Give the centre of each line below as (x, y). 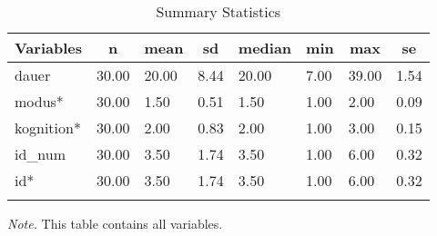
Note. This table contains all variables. (115, 223)
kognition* (48, 128)
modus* (39, 101)
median (265, 48)
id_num (41, 154)
